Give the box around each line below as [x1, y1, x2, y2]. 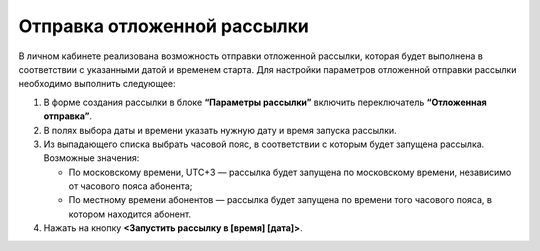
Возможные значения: [43, 152, 140, 164]
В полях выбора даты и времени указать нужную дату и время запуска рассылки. [43, 124, 397, 136]
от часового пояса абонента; [68, 180, 193, 192]
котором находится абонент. [68, 208, 192, 220]
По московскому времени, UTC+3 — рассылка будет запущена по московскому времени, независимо [68, 166, 512, 178]
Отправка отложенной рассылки [18, 15, 309, 37]
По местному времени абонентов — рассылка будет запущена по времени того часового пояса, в [68, 194, 492, 206]
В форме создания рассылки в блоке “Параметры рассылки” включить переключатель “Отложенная [43, 96, 487, 108]
